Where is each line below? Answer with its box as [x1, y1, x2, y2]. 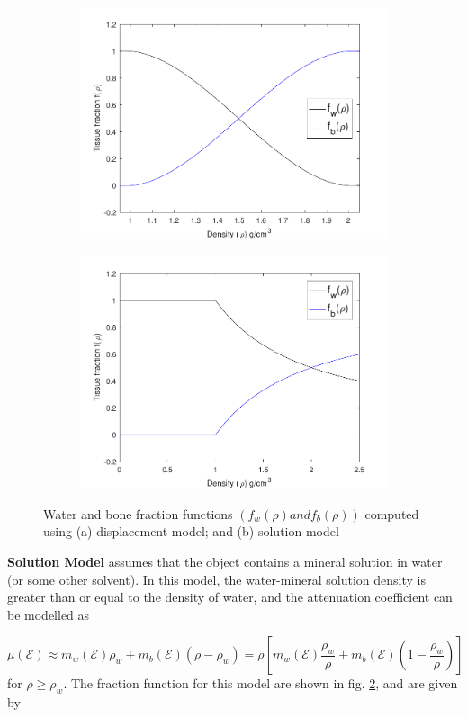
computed [364, 504, 419, 523]
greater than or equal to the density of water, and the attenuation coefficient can [7, 587, 453, 606]
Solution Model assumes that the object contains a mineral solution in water [7, 551, 443, 570]
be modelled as [7, 605, 90, 623]
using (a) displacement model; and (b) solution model [43, 522, 339, 541]
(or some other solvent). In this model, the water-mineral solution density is [7, 569, 426, 588]
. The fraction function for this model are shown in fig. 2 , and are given [63, 674, 458, 693]
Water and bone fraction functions [43, 504, 233, 523]
